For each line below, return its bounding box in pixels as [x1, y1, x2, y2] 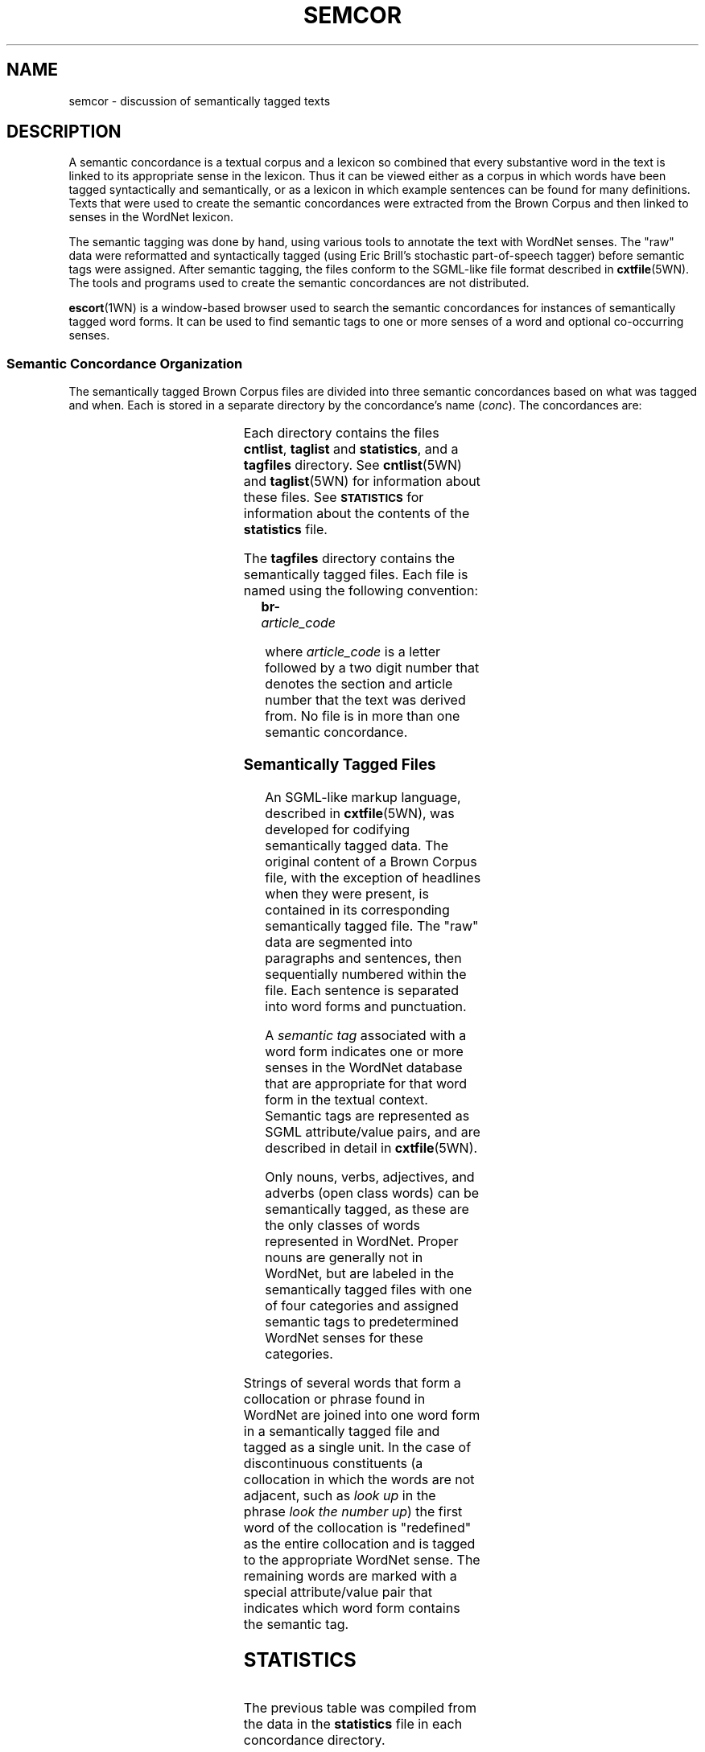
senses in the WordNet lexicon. [68, 210, 233, 224]
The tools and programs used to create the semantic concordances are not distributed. [68, 276, 530, 290]
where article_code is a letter [265, 644, 440, 660]
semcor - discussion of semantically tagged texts [68, 93, 331, 108]
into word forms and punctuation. [265, 997, 467, 1014]
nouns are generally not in [265, 1248, 423, 1265]
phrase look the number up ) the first [243, 1503, 463, 1520]
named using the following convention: [243, 582, 479, 599]
